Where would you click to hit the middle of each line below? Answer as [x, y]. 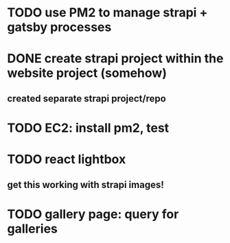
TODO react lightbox [67, 160]
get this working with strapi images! [86, 184]
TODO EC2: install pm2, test [88, 128]
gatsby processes [59, 27]
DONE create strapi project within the [115, 59]
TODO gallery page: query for [93, 214]
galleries [33, 229]
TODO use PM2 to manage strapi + [107, 13]
